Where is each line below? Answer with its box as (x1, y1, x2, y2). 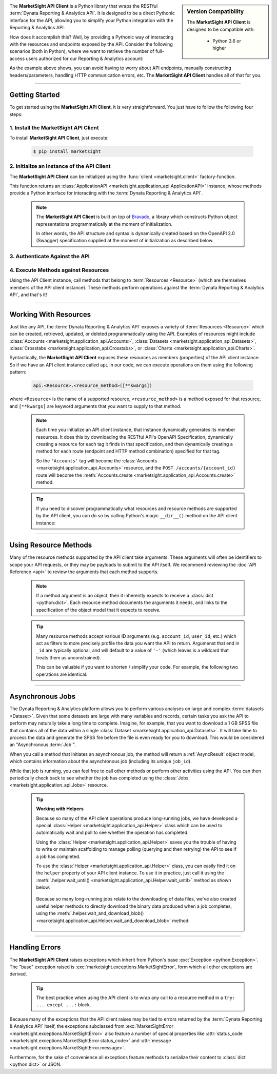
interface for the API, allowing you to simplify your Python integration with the (9, 17, 174, 23)
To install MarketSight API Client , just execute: (9, 134, 109, 141)
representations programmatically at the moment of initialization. (36, 221, 173, 227)
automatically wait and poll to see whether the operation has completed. (36, 829, 189, 836)
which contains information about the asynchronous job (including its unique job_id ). (9, 758, 192, 765)
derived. (9, 971, 27, 977)
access (9, 55, 25, 62)
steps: (9, 111, 23, 118)
